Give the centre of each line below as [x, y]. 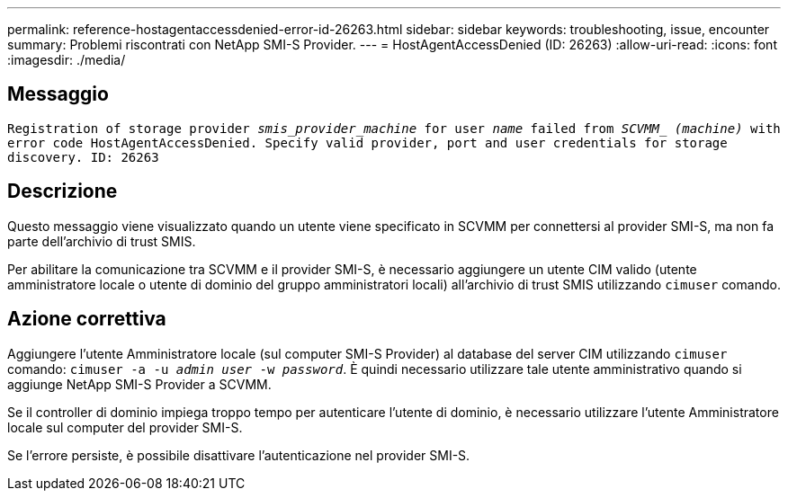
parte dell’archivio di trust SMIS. [102, 241]
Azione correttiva [87, 319]
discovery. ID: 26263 [83, 157]
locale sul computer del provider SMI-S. [125, 427]
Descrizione [63, 191]
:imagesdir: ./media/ [67, 60]
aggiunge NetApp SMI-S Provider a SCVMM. [139, 384]
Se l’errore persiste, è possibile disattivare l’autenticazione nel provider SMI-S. [239, 455]
